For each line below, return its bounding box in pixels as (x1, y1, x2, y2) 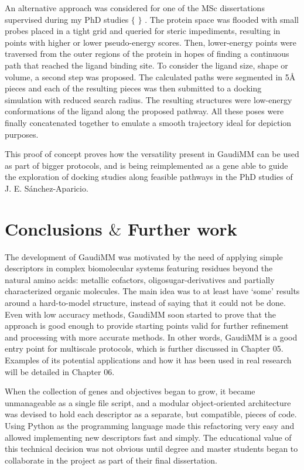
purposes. (5, 128, 39, 140)
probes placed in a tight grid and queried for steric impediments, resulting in (5, 25, 281, 37)
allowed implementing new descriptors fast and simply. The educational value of (5, 431, 292, 443)
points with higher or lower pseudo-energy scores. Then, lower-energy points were (5, 36, 297, 48)
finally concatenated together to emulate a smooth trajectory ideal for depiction (5, 116, 292, 128)
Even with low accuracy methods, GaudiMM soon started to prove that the (5, 308, 276, 320)
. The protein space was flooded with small (145, 13, 299, 25)
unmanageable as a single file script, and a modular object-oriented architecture (5, 396, 291, 408)
